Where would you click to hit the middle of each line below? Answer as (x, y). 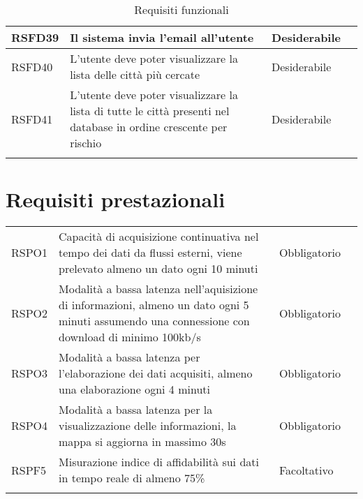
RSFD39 (35, 37)
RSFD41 (32, 119)
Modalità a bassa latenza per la (136, 410)
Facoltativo (306, 470)
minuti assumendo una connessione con (154, 321)
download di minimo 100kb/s (130, 337)
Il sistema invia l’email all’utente (162, 37)
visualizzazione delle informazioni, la (148, 426)
